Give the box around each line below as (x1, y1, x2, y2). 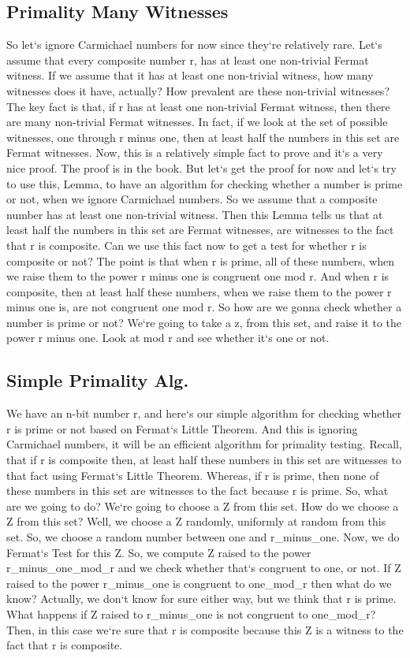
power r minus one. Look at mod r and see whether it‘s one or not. (6, 329, 330, 346)
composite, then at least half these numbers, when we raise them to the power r (6, 283, 392, 299)
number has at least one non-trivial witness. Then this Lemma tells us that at (6, 206, 383, 222)
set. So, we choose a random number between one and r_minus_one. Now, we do (6, 529, 400, 545)
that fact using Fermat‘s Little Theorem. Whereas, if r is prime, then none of (6, 467, 379, 483)
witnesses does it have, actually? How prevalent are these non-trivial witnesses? (6, 82, 389, 99)
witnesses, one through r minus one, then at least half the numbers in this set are (6, 128, 400, 145)
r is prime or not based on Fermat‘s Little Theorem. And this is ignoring (6, 420, 358, 437)
